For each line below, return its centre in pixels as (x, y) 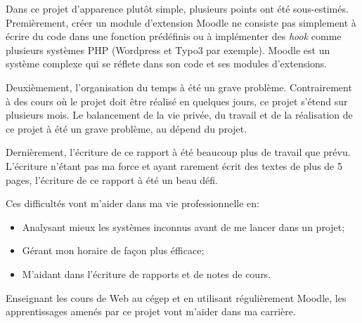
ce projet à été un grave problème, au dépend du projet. (127, 128)
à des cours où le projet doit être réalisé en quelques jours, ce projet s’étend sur (177, 101)
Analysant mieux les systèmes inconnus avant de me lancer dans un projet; (183, 226)
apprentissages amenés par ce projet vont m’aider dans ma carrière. (151, 311)
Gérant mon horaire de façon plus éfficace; (113, 250)
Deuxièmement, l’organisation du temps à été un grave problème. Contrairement (179, 87)
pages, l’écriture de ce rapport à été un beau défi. (112, 179)
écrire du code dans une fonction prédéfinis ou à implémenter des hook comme (174, 36)
